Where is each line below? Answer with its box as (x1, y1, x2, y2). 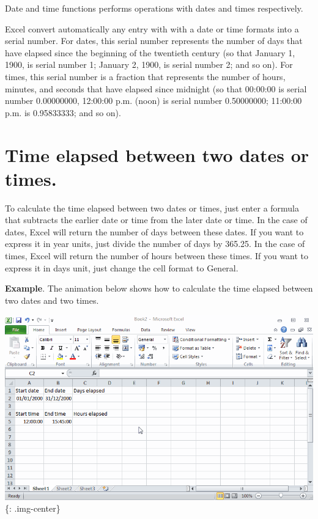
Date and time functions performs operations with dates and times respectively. (5, 2, 303, 14)
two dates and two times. (5, 293, 99, 306)
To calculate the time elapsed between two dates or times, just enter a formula (5, 201, 300, 214)
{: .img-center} (5, 502, 61, 515)
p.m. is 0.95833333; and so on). (5, 106, 121, 119)
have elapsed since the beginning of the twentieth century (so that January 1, (5, 46, 295, 59)
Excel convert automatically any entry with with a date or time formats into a (5, 22, 299, 35)
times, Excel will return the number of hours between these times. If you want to (5, 249, 309, 262)
